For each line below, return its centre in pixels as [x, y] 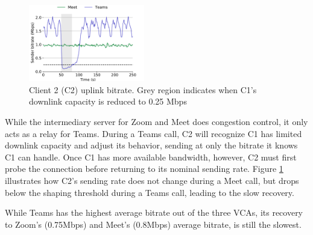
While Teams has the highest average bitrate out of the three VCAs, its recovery [154, 212]
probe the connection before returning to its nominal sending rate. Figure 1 [144, 169]
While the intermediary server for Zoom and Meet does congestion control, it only [156, 121]
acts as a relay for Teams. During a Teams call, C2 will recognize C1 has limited [153, 133]
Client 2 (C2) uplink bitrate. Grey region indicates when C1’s [143, 89]
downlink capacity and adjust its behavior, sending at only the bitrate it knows [151, 145]
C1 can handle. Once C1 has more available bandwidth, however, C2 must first [151, 157]
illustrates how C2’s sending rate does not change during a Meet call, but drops [152, 180]
